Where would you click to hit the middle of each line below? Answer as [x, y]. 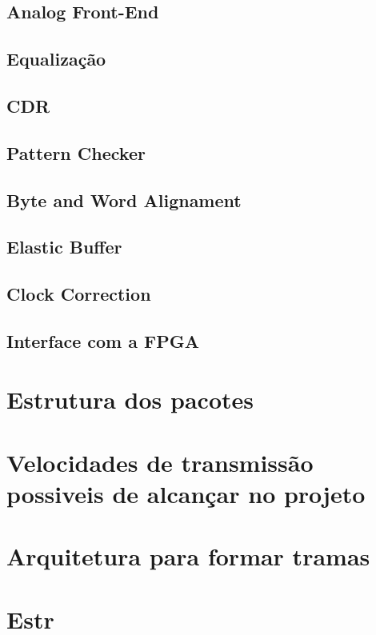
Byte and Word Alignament [124, 200]
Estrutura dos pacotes [130, 399]
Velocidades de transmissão [160, 462]
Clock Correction [79, 294]
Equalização [56, 59]
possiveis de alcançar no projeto [186, 493]
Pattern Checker [76, 152]
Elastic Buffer [64, 247]
